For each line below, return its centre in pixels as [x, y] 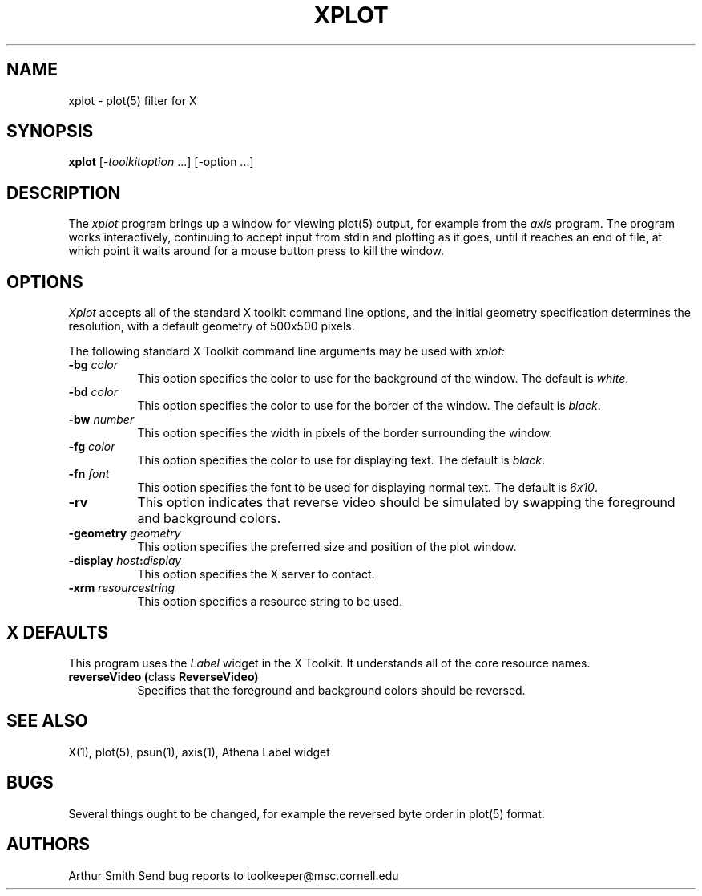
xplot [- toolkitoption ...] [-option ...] [161, 162]
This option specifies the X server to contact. [256, 574]
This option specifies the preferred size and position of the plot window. [327, 547]
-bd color [93, 392]
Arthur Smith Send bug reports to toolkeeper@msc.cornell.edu [234, 875]
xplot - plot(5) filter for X [133, 100]
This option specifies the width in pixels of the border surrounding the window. [345, 433]
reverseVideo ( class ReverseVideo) [163, 676]
